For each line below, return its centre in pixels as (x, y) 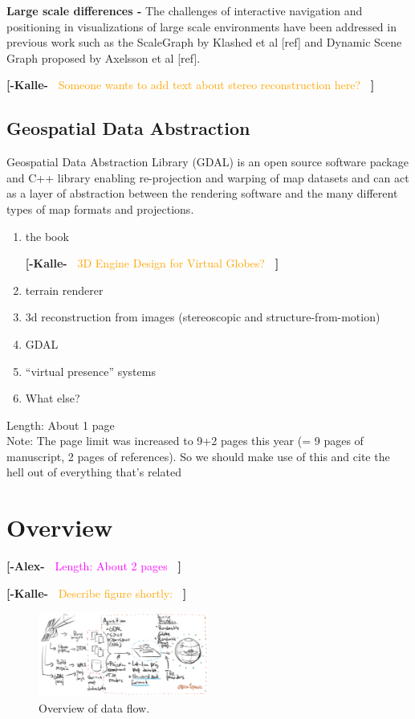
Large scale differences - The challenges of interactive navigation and (185, 10)
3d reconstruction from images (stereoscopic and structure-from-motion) (203, 317)
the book (47, 236)
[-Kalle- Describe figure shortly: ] (97, 592)
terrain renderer (64, 290)
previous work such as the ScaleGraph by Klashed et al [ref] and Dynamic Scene (204, 42)
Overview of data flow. (94, 707)
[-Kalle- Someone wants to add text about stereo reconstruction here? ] (191, 85)
